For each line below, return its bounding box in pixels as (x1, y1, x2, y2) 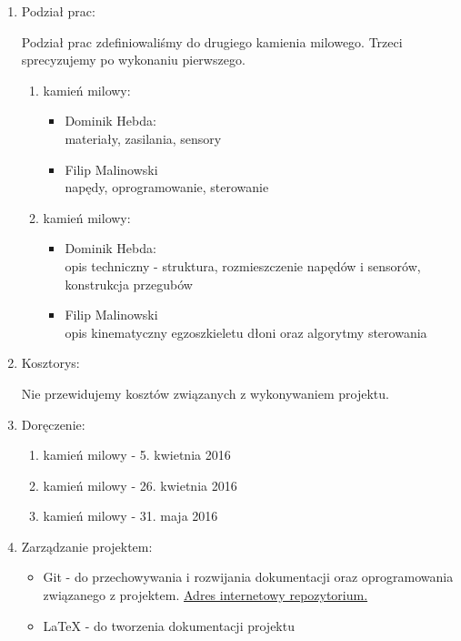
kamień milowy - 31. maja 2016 (43, 506, 218, 525)
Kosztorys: (21, 353, 80, 372)
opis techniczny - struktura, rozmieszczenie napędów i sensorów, (65, 256, 421, 275)
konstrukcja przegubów (65, 274, 193, 293)
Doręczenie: (21, 414, 85, 433)
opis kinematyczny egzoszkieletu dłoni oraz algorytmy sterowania (65, 322, 427, 341)
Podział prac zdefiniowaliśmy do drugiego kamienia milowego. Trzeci (21, 32, 403, 51)
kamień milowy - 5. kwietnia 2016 (43, 445, 231, 464)
